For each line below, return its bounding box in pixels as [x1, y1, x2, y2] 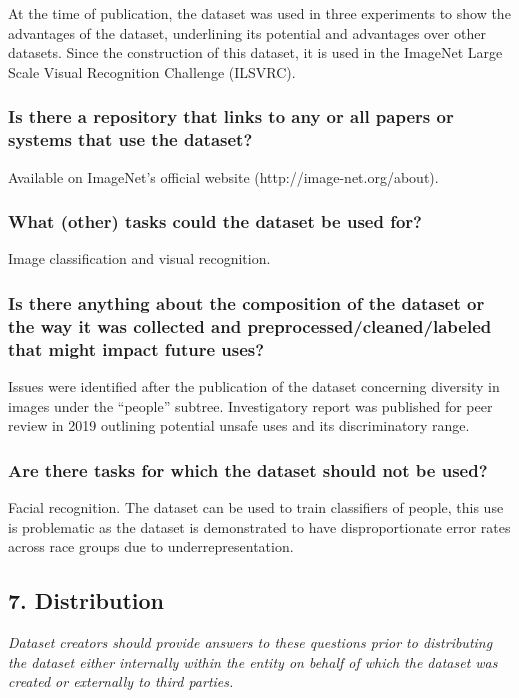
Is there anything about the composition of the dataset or [8, 290, 485, 315]
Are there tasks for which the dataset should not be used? [8, 457, 488, 482]
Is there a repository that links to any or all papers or [8, 104, 454, 129]
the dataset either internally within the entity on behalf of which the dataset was [8, 651, 498, 672]
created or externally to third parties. [8, 671, 234, 692]
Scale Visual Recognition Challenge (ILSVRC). [8, 61, 296, 82]
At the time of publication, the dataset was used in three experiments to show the [8, 3, 511, 23]
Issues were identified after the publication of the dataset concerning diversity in [8, 375, 500, 396]
